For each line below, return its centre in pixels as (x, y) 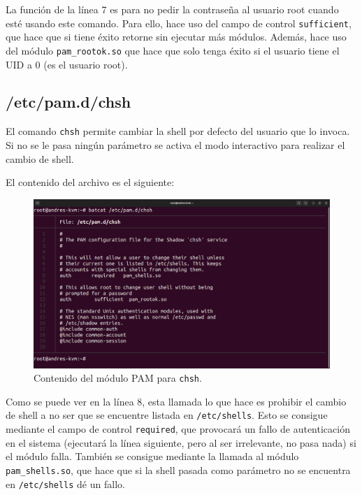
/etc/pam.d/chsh (68, 102)
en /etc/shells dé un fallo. (65, 483)
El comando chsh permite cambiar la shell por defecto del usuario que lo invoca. (178, 131)
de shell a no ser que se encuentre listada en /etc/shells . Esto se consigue (167, 415)
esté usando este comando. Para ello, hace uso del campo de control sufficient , (179, 23)
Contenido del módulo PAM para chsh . (118, 378)
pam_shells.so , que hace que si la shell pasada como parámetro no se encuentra (178, 469)
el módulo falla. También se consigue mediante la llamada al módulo (152, 456)
